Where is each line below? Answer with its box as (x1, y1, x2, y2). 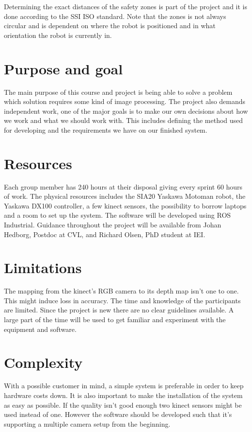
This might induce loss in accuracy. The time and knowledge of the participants (4, 295, 241, 305)
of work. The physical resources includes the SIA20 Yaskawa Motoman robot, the (4, 191, 246, 201)
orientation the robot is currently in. (4, 30, 112, 40)
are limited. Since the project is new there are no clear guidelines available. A (4, 305, 234, 315)
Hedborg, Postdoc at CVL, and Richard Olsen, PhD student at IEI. (4, 229, 205, 239)
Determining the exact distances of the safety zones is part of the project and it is (4, 1, 248, 11)
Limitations (4, 258, 82, 277)
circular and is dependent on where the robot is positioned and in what (4, 20, 216, 31)
